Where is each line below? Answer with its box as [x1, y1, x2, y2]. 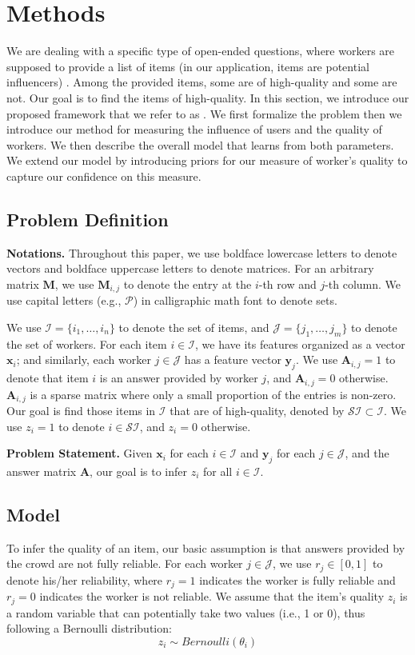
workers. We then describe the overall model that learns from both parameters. [6, 136, 394, 153]
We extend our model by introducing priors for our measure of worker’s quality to [6, 152, 408, 169]
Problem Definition [6, 206, 169, 231]
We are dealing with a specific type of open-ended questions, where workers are [6, 42, 395, 59]
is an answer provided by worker [99, 369, 258, 386]
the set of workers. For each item [6, 335, 167, 352]
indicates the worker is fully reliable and [199, 571, 396, 588]
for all [203, 462, 233, 479]
